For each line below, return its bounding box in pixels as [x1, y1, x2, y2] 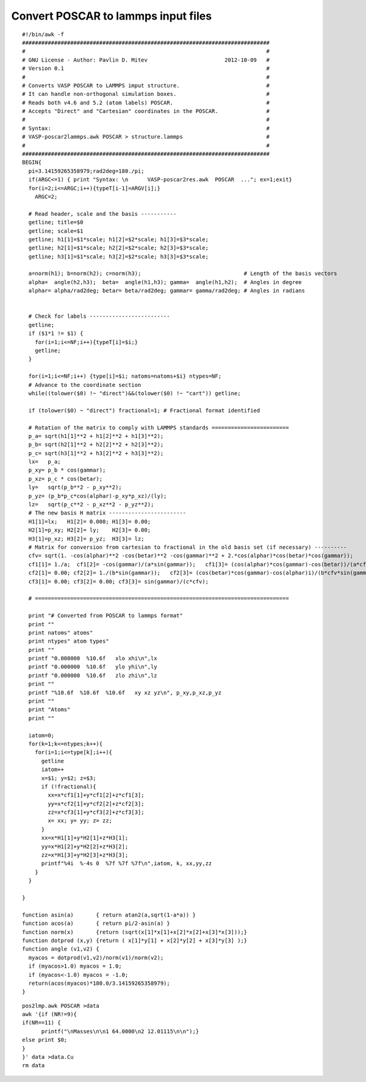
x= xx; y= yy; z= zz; [48, 817, 113, 824]
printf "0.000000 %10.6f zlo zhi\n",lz [28, 672, 158, 679]
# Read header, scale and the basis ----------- [28, 210, 177, 217]
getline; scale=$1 [28, 227, 84, 235]
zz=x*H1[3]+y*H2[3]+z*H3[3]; [41, 852, 129, 858]
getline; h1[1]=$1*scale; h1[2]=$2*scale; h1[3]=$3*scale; [28, 236, 209, 243]
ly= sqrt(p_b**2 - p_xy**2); [28, 484, 122, 491]
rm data [22, 1062, 45, 1069]
